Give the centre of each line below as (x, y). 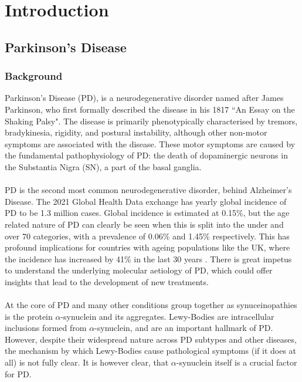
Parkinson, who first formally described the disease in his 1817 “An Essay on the (150, 109)
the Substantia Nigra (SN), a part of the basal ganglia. (103, 166)
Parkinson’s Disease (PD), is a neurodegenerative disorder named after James (144, 98)
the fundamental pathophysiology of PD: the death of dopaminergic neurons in (146, 155)
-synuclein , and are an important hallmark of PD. (184, 328)
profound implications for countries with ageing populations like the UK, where (147, 247)
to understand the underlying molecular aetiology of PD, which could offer (139, 270)
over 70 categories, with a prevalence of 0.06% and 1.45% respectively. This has (147, 236)
